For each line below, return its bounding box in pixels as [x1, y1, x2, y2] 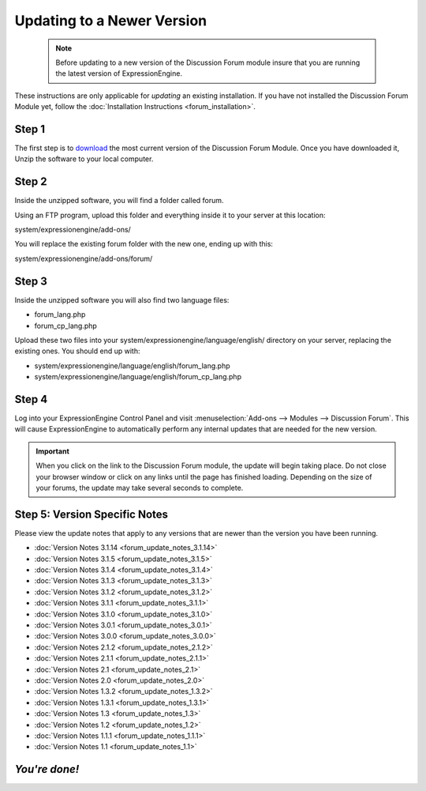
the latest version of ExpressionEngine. [55, 69, 183, 78]
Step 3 [14, 274, 47, 288]
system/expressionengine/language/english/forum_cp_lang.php [34, 372, 242, 382]
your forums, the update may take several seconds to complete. [35, 483, 244, 492]
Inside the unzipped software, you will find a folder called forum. [14, 196, 224, 205]
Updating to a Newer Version [14, 12, 207, 29]
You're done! [14, 763, 80, 776]
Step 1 [14, 122, 46, 136]
